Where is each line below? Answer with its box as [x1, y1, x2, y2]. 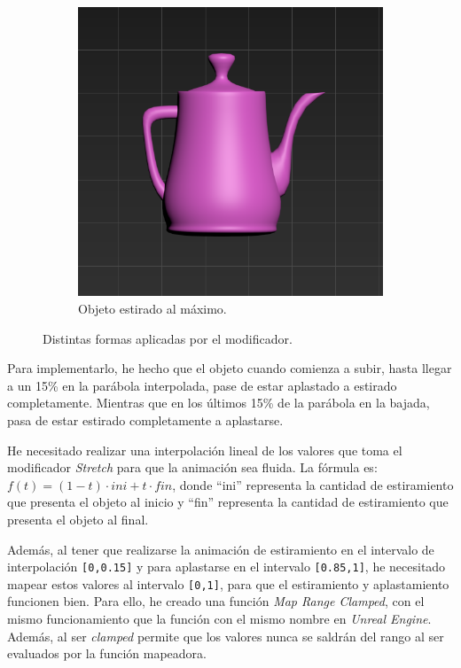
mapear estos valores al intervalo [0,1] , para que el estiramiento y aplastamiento [7, 574, 449, 593]
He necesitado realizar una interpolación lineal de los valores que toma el [7, 440, 402, 459]
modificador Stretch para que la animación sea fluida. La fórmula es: [7, 458, 378, 477]
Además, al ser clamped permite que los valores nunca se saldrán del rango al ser [7, 626, 444, 645]
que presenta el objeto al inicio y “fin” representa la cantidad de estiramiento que [7, 493, 449, 511]
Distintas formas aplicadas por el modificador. [43, 329, 293, 347]
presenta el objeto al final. [7, 509, 149, 528]
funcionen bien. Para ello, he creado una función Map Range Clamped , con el [7, 592, 425, 610]
